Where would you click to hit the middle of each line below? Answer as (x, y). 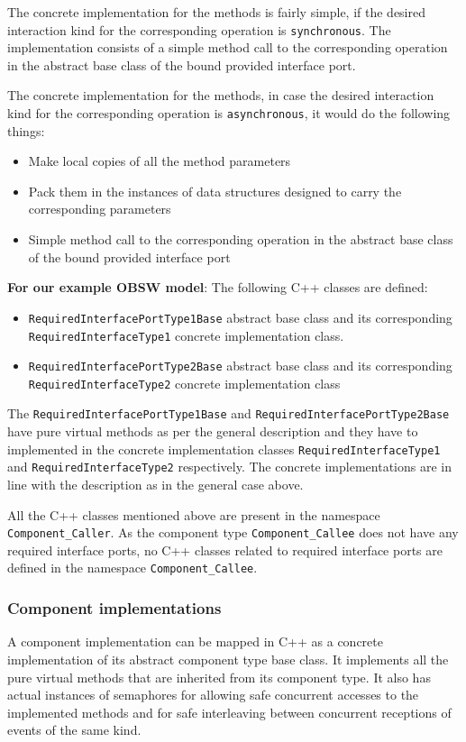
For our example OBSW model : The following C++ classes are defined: (218, 287)
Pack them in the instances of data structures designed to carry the (215, 191)
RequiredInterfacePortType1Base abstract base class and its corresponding (240, 317)
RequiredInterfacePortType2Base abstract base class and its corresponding (240, 366)
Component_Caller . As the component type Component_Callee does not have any (233, 532)
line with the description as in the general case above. (155, 485)
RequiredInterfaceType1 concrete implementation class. (186, 335)
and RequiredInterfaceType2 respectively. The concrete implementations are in (229, 467)
